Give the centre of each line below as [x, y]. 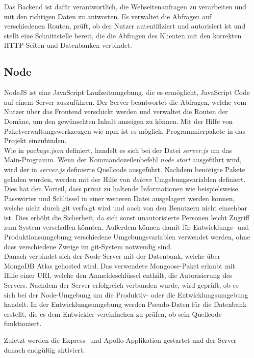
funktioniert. [23, 323]
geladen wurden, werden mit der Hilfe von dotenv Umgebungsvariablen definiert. [125, 179]
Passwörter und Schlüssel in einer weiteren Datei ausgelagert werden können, [119, 198]
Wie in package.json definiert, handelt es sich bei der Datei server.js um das [118, 150]
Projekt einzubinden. [35, 140]
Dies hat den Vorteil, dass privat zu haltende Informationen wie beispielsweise [121, 189]
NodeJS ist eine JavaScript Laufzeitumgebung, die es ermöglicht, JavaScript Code [127, 92]
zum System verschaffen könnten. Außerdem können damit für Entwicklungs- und [127, 227]
